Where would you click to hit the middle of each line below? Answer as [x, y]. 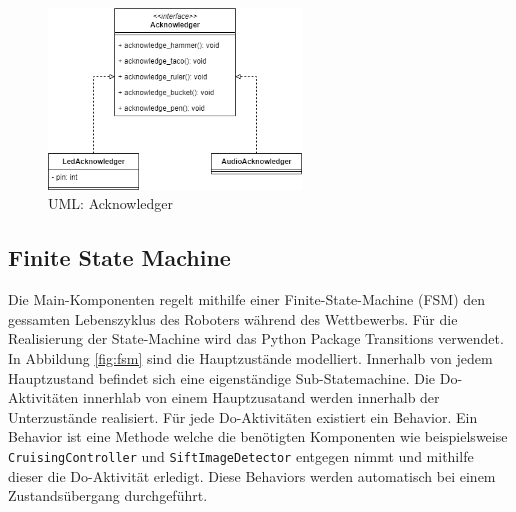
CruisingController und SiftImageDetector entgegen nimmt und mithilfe [241, 456]
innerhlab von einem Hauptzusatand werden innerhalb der [261, 397]
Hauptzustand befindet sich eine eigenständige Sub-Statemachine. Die [222, 377]
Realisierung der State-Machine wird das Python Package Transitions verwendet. [256, 338]
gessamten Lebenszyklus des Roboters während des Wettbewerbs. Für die [233, 318]
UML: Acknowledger [111, 203]
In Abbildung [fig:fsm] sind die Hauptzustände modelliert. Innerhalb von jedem [250, 358]
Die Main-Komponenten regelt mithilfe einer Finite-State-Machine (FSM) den [247, 299]
